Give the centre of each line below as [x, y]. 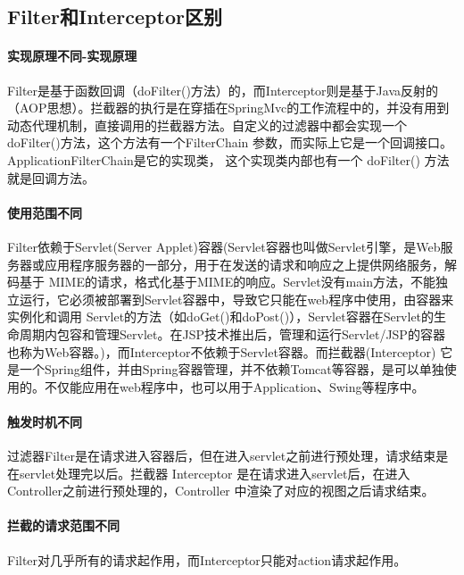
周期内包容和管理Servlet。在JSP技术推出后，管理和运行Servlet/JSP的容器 [232, 333]
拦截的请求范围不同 [63, 525]
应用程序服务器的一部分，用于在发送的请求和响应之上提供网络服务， [244, 264]
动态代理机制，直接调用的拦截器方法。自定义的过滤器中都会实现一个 [207, 125]
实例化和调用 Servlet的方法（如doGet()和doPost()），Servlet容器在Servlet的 [221, 317]
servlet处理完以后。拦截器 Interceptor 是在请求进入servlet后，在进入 [215, 473]
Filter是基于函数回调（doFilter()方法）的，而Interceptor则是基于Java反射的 [223, 90]
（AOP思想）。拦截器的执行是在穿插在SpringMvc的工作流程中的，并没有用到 [228, 108]
